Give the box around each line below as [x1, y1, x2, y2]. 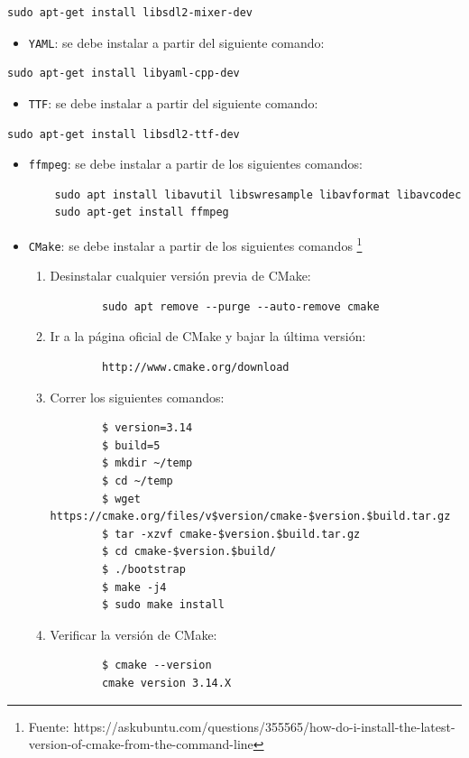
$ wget [101, 492, 141, 505]
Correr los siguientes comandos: [50, 387, 225, 406]
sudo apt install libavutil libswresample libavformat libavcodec [54, 188, 462, 201]
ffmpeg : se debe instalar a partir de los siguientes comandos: [28, 154, 363, 173]
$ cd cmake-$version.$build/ [101, 545, 277, 559]
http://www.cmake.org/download [101, 361, 290, 374]
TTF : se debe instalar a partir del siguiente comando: [28, 93, 318, 112]
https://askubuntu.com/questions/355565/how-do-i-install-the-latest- [73, 716, 455, 735]
